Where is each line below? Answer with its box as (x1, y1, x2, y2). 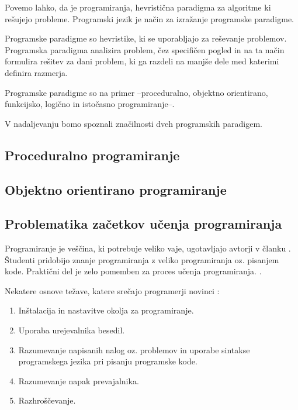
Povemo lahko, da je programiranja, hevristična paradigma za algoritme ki (5, 1, 271, 13)
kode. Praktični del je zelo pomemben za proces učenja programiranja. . (5, 265, 262, 277)
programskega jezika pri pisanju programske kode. (18, 355, 197, 367)
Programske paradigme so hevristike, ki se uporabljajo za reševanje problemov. (5, 32, 287, 44)
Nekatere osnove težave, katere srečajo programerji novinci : (5, 284, 220, 297)
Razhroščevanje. (18, 394, 76, 406)
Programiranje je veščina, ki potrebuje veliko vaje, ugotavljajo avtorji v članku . (5, 242, 291, 254)
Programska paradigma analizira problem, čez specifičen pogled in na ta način (5, 43, 285, 56)
